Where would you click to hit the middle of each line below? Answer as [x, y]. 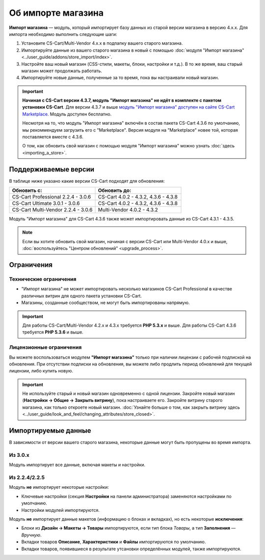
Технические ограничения [43, 279]
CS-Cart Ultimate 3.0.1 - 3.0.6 [46, 203]
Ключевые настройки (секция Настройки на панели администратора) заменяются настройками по [126, 496]
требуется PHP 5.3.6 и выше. [53, 332]
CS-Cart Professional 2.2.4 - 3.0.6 [52, 197]
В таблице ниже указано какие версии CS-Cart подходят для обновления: [87, 181]
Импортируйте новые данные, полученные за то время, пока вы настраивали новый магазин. [120, 78]
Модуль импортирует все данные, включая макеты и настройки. [77, 465]
